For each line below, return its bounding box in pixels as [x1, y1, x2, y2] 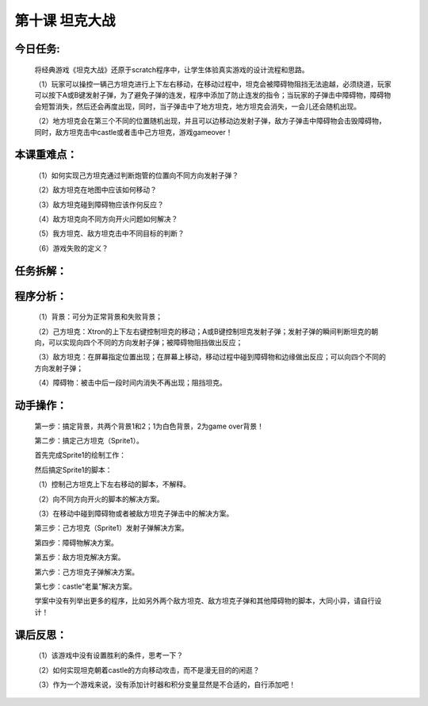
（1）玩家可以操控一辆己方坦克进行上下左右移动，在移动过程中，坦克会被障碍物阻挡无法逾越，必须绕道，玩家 [34, 79, 392, 89]
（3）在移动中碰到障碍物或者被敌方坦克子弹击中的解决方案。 [34, 508, 234, 518]
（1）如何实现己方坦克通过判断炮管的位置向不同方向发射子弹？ [34, 171, 239, 180]
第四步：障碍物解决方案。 [34, 538, 118, 547]
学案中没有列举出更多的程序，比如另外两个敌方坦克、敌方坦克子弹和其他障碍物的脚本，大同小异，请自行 [34, 596, 375, 606]
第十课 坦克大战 [14, 12, 116, 29]
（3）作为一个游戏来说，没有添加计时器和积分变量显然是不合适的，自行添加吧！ [34, 679, 296, 689]
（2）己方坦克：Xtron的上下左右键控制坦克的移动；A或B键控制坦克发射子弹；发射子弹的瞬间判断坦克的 [34, 326, 372, 336]
